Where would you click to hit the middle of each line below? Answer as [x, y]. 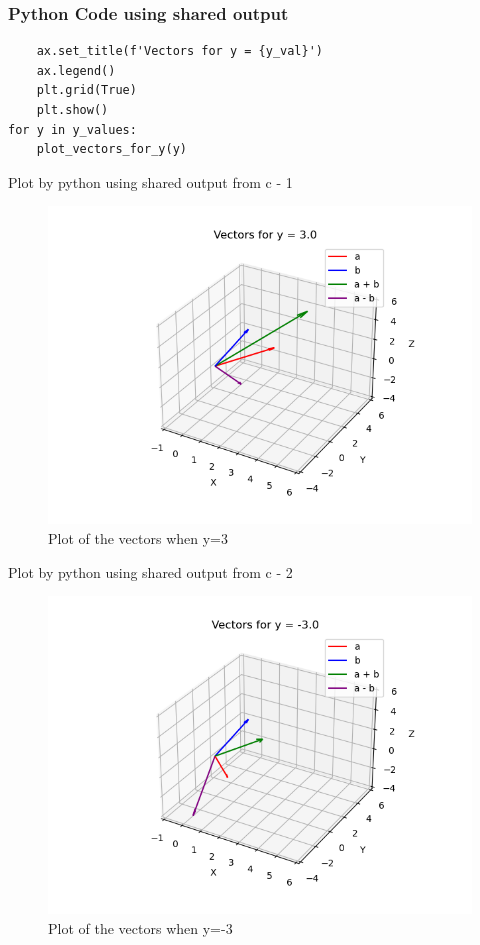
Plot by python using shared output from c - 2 [150, 571]
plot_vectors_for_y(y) [111, 149]
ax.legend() [76, 70]
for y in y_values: [72, 129]
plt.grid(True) [86, 90]
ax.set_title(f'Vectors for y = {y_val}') [179, 51]
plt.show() [72, 110]
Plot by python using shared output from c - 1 [150, 181]
